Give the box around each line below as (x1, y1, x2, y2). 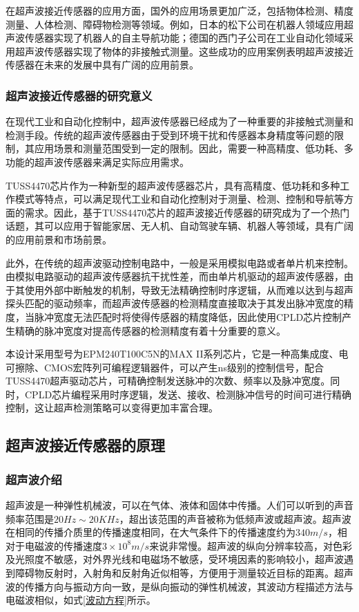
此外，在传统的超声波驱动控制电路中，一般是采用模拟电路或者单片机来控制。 (6, 255, 353, 270)
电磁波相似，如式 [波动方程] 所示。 (6, 593, 156, 607)
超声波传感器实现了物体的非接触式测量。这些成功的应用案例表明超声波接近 (14, 44, 353, 58)
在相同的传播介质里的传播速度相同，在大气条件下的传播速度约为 (6, 525, 295, 539)
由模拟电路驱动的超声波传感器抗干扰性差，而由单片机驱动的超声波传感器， (6, 269, 344, 284)
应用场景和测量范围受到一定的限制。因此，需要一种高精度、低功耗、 (34, 141, 344, 156)
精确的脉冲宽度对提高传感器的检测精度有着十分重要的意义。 (14, 323, 286, 337)
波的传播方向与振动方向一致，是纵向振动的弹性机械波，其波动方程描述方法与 (6, 579, 353, 593)
